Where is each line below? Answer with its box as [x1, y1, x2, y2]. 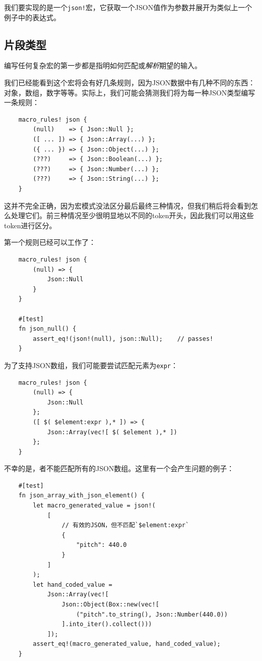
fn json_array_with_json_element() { [18, 492, 145, 499]
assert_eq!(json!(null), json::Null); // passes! [33, 335, 214, 342]
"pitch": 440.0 [76, 541, 127, 549]
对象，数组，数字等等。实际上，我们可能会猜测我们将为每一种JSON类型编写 [4, 87, 255, 97]
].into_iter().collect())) [61, 621, 152, 628]
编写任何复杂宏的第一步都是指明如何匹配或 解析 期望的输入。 [4, 60, 202, 71]
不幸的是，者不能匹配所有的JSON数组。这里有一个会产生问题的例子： [4, 463, 234, 474]
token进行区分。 [4, 220, 56, 230]
